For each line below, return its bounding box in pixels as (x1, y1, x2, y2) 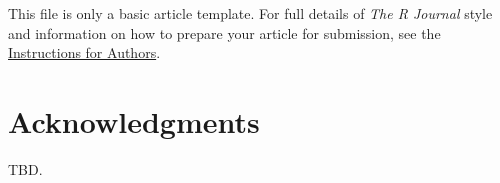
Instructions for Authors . (8, 42, 161, 63)
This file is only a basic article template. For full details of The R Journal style (8, 3, 493, 23)
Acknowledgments (8, 100, 260, 141)
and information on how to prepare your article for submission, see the (8, 22, 441, 43)
